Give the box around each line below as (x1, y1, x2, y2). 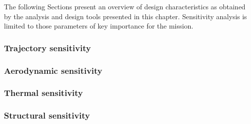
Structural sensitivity (4, 109, 90, 122)
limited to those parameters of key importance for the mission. (4, 21, 194, 31)
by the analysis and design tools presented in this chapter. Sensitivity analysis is (4, 11, 247, 21)
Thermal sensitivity (4, 87, 83, 99)
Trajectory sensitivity (4, 41, 91, 54)
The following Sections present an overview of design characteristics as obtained (4, 1, 246, 11)
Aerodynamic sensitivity (4, 64, 103, 76)
